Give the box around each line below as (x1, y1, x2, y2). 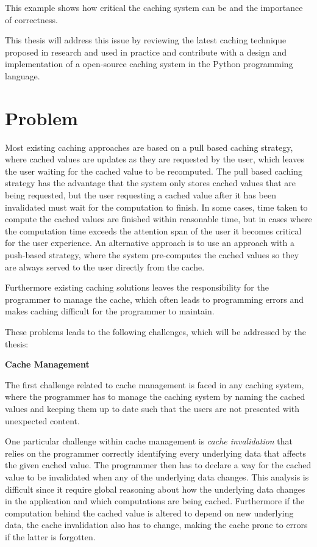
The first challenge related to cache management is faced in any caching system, (5, 378, 304, 391)
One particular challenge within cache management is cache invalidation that (5, 435, 293, 447)
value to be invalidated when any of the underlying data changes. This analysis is (5, 470, 309, 483)
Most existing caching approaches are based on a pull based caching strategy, (5, 140, 293, 153)
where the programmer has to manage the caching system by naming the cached (5, 390, 305, 403)
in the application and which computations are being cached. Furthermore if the (5, 494, 305, 507)
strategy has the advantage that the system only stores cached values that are (5, 176, 296, 189)
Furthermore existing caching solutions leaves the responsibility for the (5, 281, 269, 294)
